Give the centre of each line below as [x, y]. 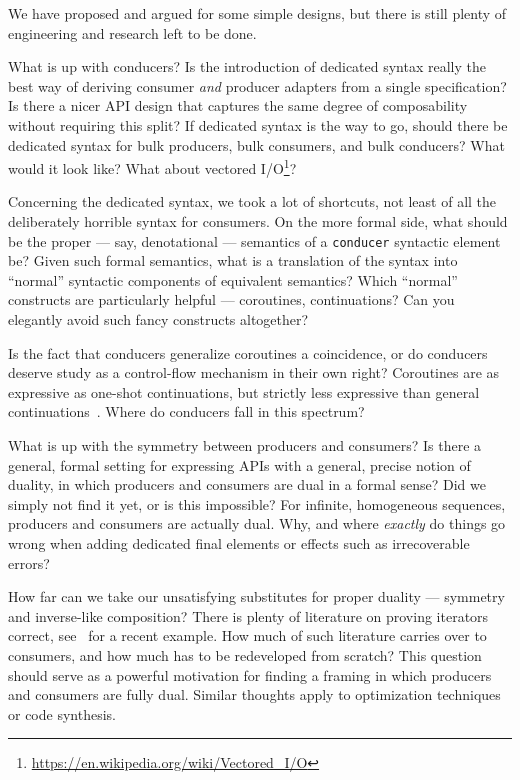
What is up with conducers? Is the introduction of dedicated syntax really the [247, 66]
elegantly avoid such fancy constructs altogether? [158, 319]
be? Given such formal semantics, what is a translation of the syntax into [233, 260]
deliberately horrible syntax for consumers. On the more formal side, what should [258, 221]
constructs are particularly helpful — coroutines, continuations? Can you [231, 299]
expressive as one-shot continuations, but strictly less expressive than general [244, 391]
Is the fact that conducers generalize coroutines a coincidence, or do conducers [248, 352]
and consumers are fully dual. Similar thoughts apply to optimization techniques [254, 694]
